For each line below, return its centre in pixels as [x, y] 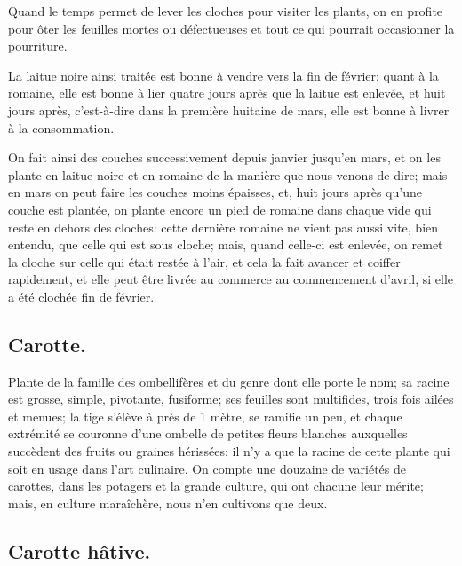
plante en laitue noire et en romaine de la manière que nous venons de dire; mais [228, 174]
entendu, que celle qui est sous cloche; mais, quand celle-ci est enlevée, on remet [226, 244]
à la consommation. [61, 127]
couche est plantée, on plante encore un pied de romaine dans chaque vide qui [220, 209]
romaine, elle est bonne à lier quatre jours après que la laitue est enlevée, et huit [227, 93]
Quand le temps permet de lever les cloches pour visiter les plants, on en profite [226, 11]
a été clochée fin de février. [81, 296]
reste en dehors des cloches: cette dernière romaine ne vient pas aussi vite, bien [223, 227]
